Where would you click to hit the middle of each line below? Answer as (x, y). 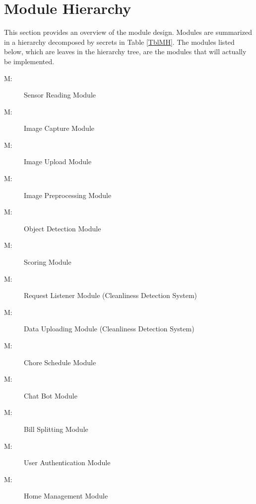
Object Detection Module (63, 228)
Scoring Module (48, 262)
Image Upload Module (58, 161)
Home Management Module (66, 496)
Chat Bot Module (51, 395)
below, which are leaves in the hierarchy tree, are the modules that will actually (125, 51)
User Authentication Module (67, 462)
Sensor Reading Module (60, 95)
